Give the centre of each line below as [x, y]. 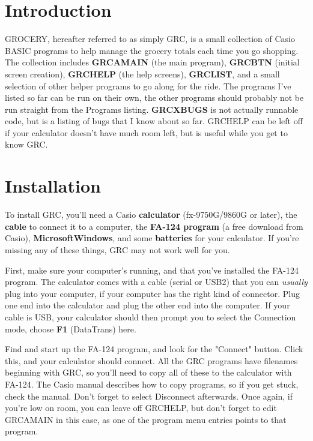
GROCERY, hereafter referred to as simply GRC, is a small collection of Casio [150, 39]
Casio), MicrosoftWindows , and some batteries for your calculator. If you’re [152, 238]
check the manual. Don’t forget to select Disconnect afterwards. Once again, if [149, 396]
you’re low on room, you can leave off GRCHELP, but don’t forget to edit [141, 408]
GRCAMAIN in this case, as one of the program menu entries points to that [146, 419]
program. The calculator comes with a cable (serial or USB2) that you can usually [156, 282]
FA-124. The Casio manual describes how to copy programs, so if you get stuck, [152, 384]
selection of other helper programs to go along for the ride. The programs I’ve [148, 85]
